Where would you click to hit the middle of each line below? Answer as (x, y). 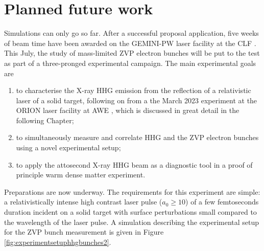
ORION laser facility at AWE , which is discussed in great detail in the (128, 110)
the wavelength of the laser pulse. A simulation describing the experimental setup (132, 222)
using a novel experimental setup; (68, 147)
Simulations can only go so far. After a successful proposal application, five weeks (131, 33)
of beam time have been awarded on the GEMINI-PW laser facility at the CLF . (130, 43)
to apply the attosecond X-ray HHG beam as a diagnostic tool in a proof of (134, 164)
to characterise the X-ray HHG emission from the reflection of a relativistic (134, 90)
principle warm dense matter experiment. (81, 175)
